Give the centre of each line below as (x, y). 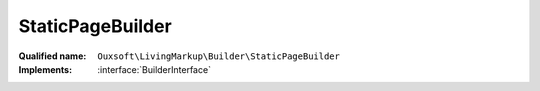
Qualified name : (52, 56)
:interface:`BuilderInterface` (154, 69)
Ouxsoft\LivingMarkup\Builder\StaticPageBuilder (218, 56)
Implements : (45, 69)
